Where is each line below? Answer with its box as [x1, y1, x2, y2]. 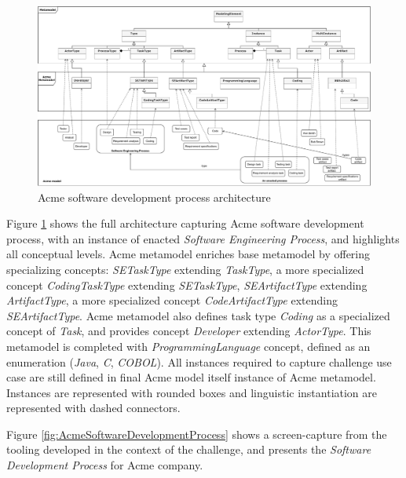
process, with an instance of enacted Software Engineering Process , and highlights [6, 230, 400, 246]
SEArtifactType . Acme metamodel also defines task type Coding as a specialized [6, 307, 390, 323]
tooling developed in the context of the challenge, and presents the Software [6, 441, 371, 458]
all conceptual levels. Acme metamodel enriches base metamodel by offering [6, 246, 371, 262]
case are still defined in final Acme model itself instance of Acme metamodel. [6, 369, 376, 385]
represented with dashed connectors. [6, 400, 181, 416]
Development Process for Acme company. [6, 457, 203, 473]
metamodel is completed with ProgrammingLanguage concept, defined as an [6, 338, 371, 354]
